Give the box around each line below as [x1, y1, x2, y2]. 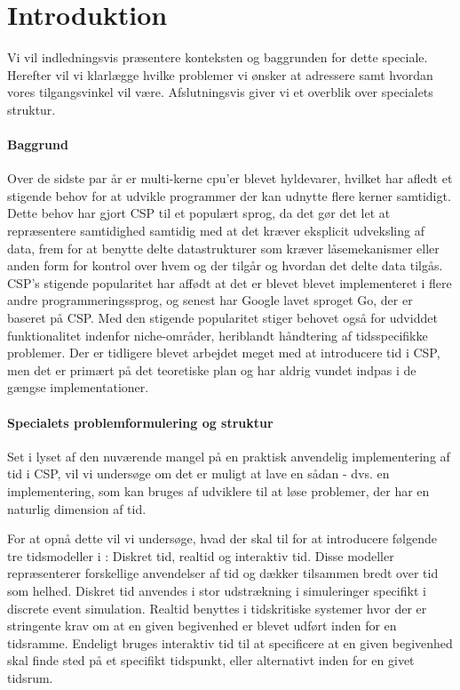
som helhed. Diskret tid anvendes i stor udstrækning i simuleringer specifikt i [7, 581, 426, 599]
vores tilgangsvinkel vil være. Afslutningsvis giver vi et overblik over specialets [7, 83, 433, 101]
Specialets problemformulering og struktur [7, 413, 274, 431]
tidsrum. [7, 668, 53, 686]
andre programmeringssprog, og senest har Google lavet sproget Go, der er [7, 291, 413, 309]
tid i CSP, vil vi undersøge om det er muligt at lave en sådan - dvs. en [7, 464, 390, 483]
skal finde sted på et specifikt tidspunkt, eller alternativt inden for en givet [7, 651, 415, 670]
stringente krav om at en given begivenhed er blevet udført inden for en [7, 616, 397, 635]
